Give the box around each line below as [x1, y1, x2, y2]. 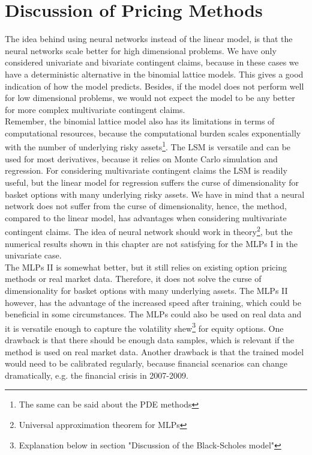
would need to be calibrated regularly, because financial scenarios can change [5, 357, 287, 370]
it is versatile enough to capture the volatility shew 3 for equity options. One [5, 320, 284, 334]
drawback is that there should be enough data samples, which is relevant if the [5, 333, 294, 346]
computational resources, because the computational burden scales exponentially [5, 126, 301, 139]
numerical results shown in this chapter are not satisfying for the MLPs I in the [5, 237, 298, 249]
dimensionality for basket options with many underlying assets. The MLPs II [5, 284, 288, 296]
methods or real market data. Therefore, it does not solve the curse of [5, 272, 262, 285]
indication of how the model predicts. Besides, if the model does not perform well [5, 79, 304, 92]
